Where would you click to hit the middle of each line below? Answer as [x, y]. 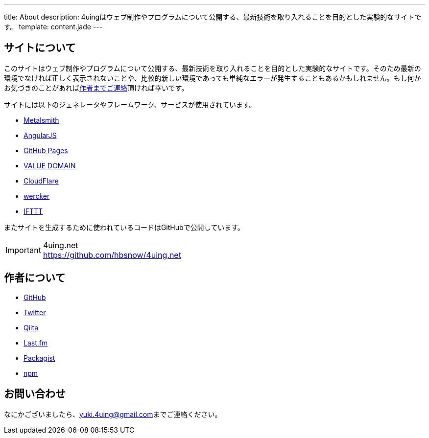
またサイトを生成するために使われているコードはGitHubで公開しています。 [124, 227]
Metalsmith [41, 120]
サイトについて [40, 48]
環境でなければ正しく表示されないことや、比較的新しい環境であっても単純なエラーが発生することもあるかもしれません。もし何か [213, 78]
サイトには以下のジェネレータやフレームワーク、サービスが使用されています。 [130, 104]
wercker [37, 196]
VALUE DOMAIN [50, 165]
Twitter [35, 312]
